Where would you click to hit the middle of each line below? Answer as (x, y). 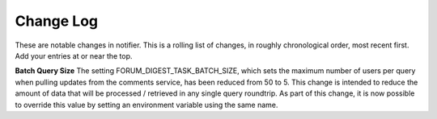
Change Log (57, 21)
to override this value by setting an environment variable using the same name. (146, 105)
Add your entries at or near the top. (74, 55)
